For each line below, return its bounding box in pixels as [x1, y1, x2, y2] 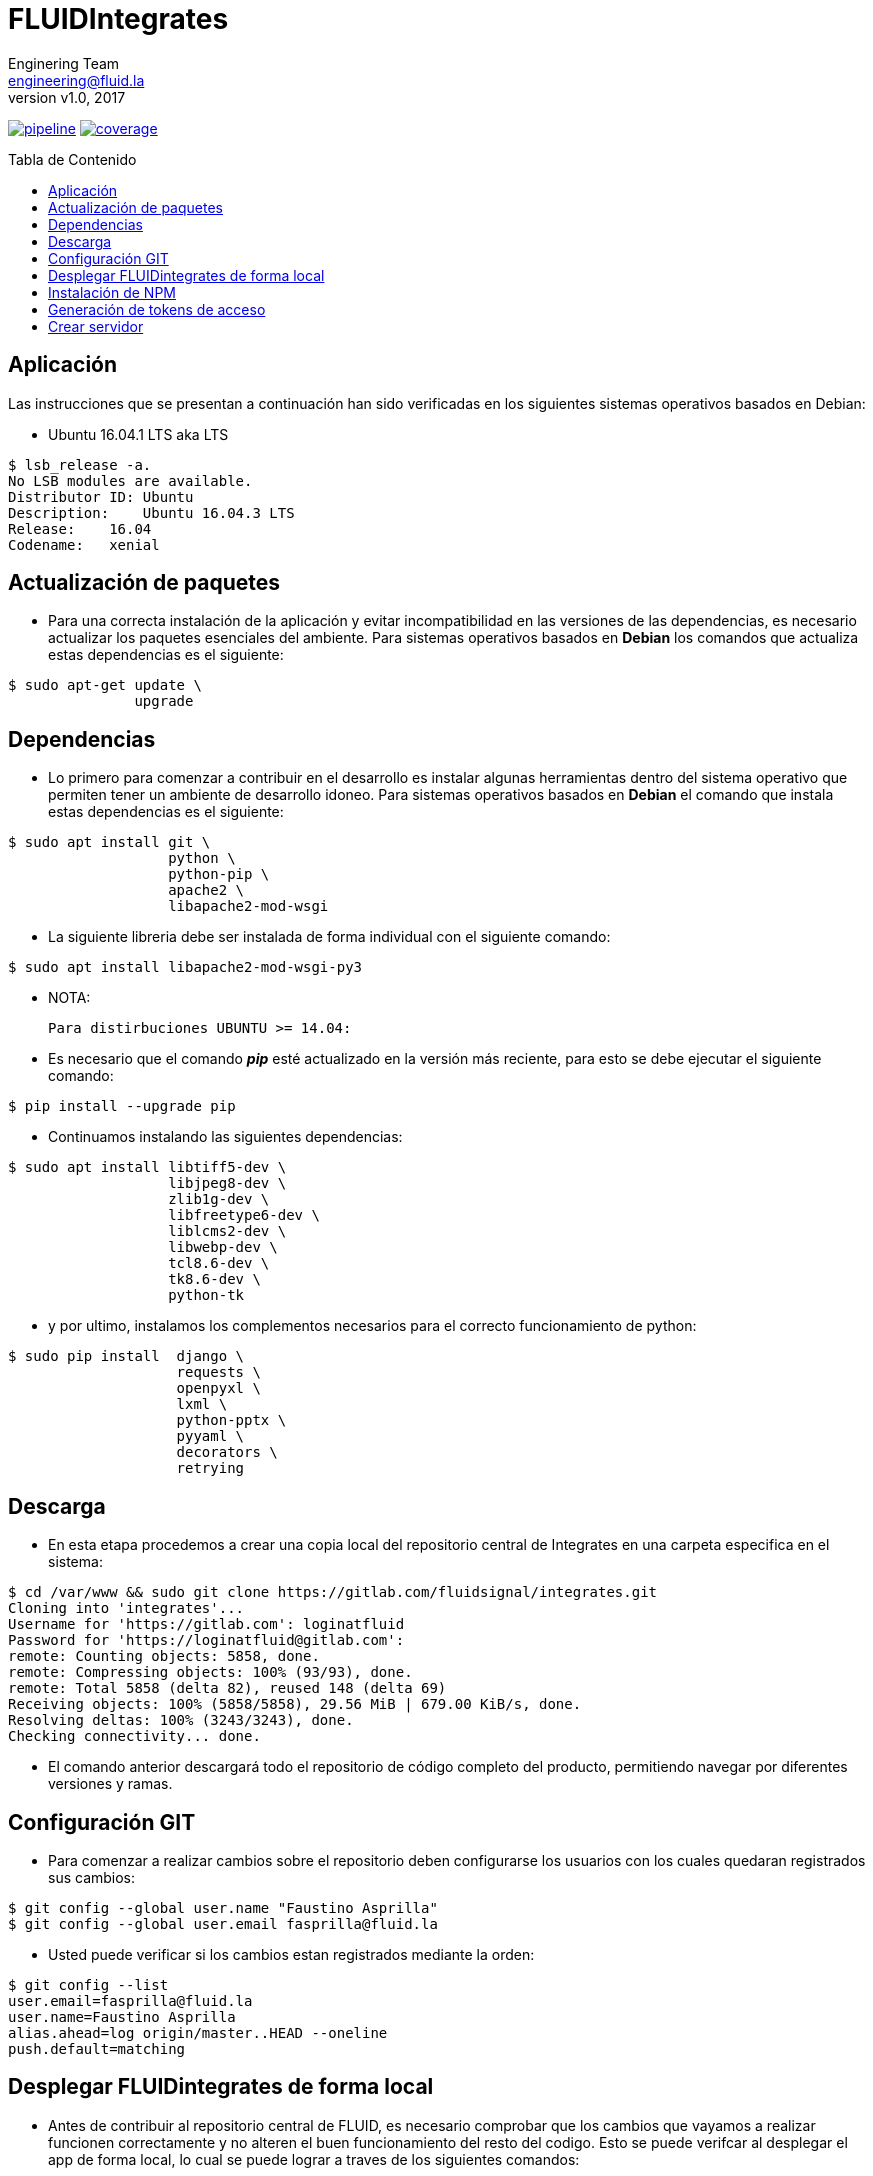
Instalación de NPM [48, 283, 176, 301]
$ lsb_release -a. [8, 456, 152, 473]
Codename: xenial [8, 536, 160, 553]
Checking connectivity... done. [8, 1728, 261, 1745]
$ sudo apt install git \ [8, 834, 211, 851]
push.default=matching [8, 2040, 186, 2057]
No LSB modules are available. [8, 472, 253, 489]
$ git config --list [8, 1976, 169, 1993]
